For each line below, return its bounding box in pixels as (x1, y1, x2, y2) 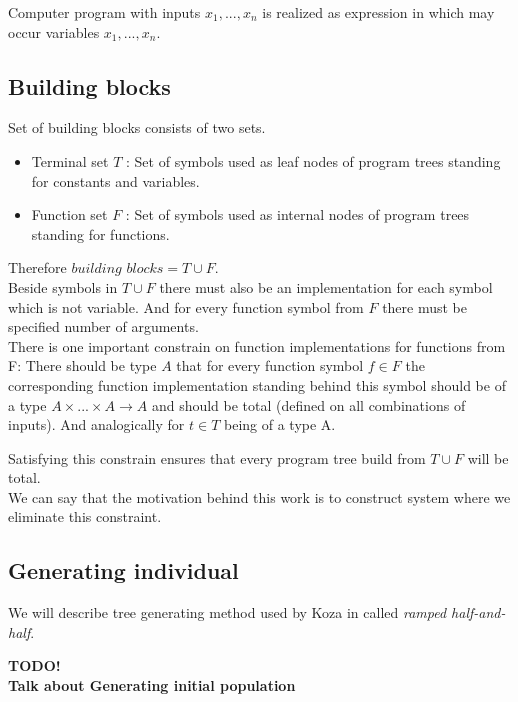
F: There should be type (8, 355, 157, 376)
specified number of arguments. (8, 316, 199, 337)
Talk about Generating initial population (8, 675, 296, 696)
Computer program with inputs (8, 2, 201, 22)
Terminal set (31, 150, 109, 171)
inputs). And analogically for (8, 414, 185, 435)
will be (467, 447, 509, 468)
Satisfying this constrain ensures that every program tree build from (8, 447, 426, 468)
